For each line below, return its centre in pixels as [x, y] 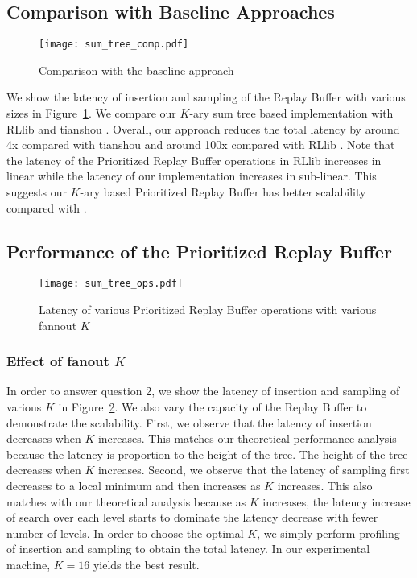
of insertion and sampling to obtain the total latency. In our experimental [188, 549]
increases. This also [325, 486]
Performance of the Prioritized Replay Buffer [199, 251]
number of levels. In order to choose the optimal [125, 533]
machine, [29, 564]
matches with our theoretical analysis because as [126, 501]
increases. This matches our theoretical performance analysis [247, 438]
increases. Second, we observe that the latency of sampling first [254, 470]
